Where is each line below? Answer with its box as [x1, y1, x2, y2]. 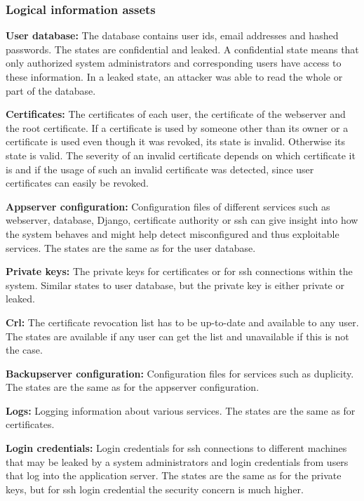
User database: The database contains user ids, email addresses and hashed [6, 28, 339, 43]
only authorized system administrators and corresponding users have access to [6, 55, 342, 70]
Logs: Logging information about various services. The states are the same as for [6, 403, 356, 417]
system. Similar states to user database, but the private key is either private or [6, 277, 344, 292]
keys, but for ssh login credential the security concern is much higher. [6, 481, 304, 496]
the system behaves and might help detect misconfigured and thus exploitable [6, 226, 339, 241]
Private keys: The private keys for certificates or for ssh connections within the [6, 264, 353, 279]
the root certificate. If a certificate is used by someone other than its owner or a [6, 120, 349, 135]
